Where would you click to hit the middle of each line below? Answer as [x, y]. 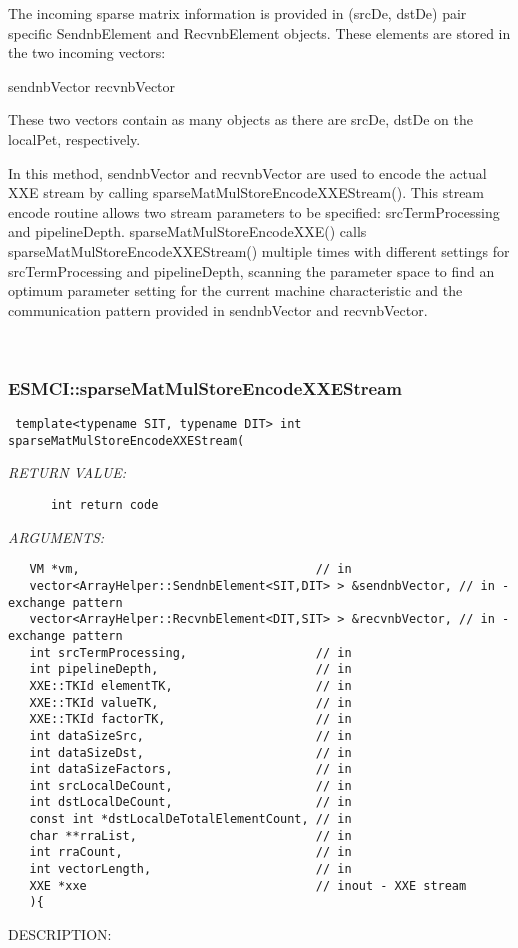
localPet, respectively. [74, 138]
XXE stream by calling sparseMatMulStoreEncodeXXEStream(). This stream [246, 192]
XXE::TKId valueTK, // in [190, 702]
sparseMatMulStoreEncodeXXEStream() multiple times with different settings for [259, 250]
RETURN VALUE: [67, 472]
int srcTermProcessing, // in [190, 652]
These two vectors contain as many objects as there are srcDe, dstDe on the [240, 119]
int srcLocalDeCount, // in [190, 785]
